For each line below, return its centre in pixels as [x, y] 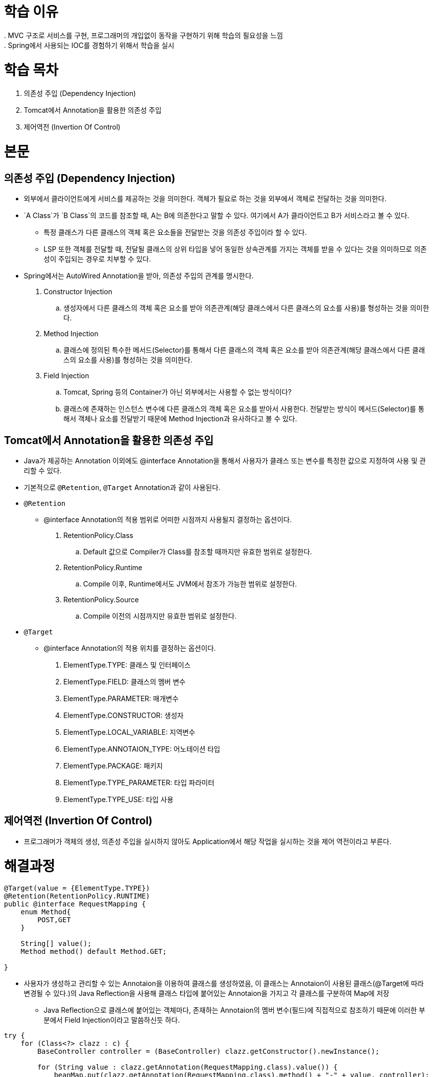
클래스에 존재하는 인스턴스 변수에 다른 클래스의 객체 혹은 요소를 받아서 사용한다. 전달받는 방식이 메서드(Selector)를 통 [244, 409]
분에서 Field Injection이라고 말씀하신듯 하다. [112, 1020]
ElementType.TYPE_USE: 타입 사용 [119, 800]
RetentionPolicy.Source [101, 600]
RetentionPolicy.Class [98, 536]
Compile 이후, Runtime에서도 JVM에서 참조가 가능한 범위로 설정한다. [190, 584]
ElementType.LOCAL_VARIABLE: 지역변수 [129, 732]
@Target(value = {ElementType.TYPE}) [77, 888]
